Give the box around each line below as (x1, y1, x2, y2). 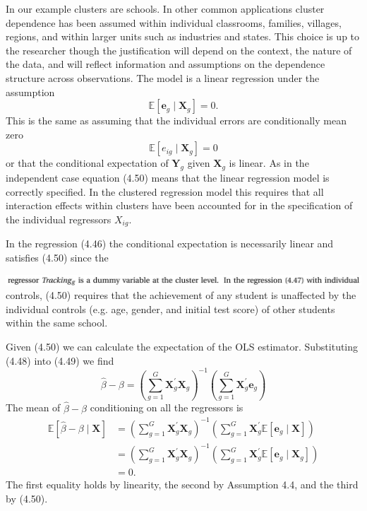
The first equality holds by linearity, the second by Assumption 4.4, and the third (6, 477, 359, 492)
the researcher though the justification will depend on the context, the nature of (6, 42, 352, 57)
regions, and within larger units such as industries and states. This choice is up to (6, 29, 360, 44)
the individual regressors (6, 211, 112, 226)
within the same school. (6, 315, 108, 330)
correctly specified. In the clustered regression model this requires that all (6, 184, 324, 199)
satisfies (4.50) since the (6, 249, 109, 264)
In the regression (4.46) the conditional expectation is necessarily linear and (6, 236, 334, 251)
